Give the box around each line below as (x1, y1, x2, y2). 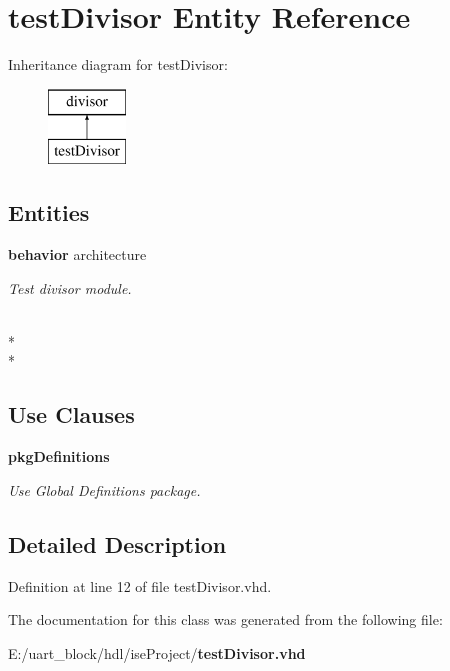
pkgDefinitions (8, 446, 110, 467)
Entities (8, 197, 90, 228)
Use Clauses (8, 399, 135, 430)
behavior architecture (8, 244, 147, 265)
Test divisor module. (8, 277, 132, 298)
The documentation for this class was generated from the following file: (8, 609, 443, 630)
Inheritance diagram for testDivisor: (8, 54, 228, 75)
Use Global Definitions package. (8, 479, 201, 500)
